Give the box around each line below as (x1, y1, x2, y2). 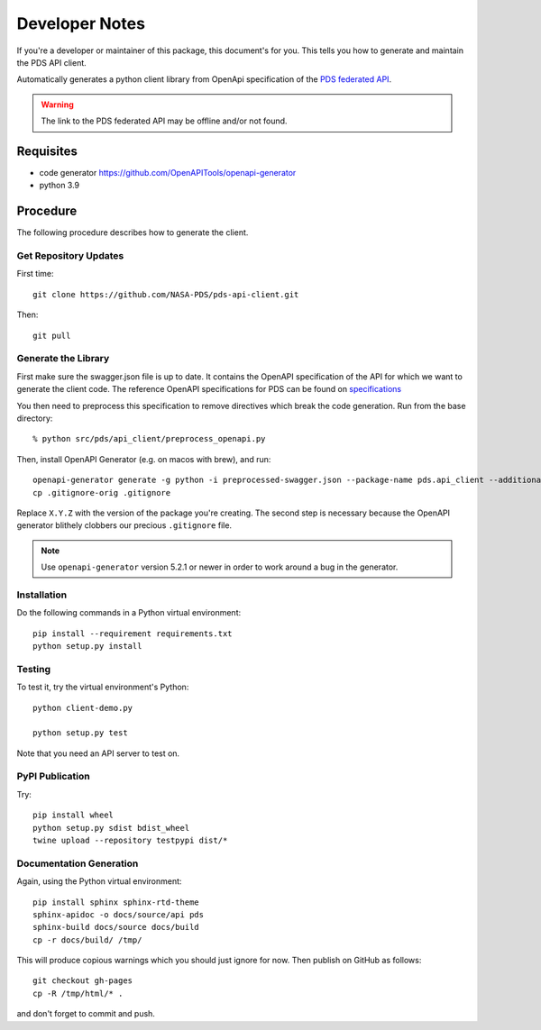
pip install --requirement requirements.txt (32, 628, 234, 639)
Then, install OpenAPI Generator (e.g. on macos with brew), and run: (16, 453, 271, 464)
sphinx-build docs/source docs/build (32, 922, 200, 933)
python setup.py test (32, 728, 128, 738)
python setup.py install (32, 641, 142, 651)
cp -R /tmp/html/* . (32, 988, 124, 998)
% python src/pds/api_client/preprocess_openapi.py (32, 433, 266, 444)
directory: (16, 413, 53, 424)
